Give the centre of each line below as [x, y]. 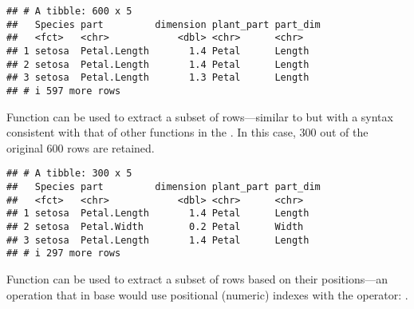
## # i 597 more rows [64, 91]
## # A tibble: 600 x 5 [69, 11]
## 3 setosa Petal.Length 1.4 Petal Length [158, 240]
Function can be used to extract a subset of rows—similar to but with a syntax [200, 116]
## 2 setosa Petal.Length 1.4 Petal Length [158, 64]
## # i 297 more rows [64, 254]
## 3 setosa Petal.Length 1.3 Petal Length [158, 78]
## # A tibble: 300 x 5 [69, 174]
